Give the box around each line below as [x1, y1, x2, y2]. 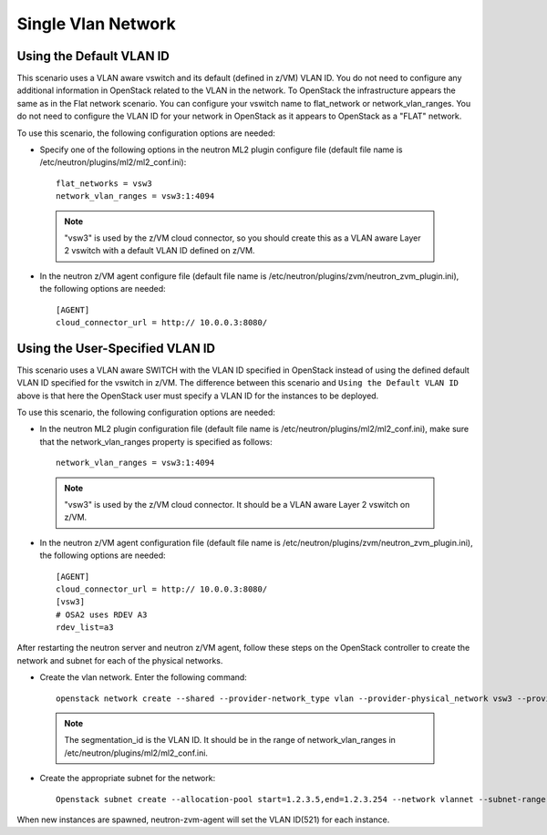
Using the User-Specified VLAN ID [16, 340, 216, 356]
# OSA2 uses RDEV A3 [56, 609, 148, 620]
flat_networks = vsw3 [56, 178, 152, 189]
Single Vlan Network [16, 14, 177, 34]
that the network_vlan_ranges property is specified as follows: [39, 436, 273, 447]
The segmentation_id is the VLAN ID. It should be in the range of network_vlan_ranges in [64, 735, 397, 746]
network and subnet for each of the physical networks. [16, 655, 223, 665]
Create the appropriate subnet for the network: [39, 773, 216, 784]
